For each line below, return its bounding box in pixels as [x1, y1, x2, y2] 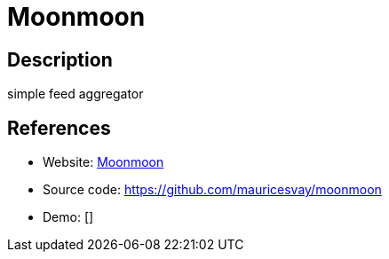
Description [7, 48, 113, 71]
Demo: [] [43, 209, 94, 225]
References [7, 116, 111, 139]
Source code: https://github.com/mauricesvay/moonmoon [43, 182, 382, 198]
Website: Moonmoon [43, 154, 164, 170]
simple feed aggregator [7, 86, 144, 102]
